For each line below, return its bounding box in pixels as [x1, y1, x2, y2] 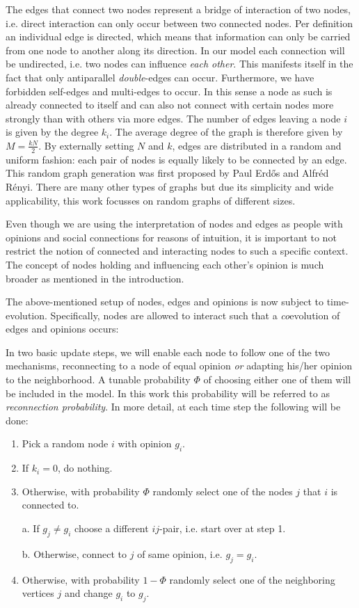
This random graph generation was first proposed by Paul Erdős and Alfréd [6, 166, 329, 180]
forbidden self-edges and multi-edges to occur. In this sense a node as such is [6, 83, 333, 98]
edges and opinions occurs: [6, 321, 119, 336]
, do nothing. [57, 461, 113, 475]
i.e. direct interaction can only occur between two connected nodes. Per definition [6, 15, 353, 30]
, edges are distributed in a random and [172, 138, 342, 152]
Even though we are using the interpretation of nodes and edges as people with [6, 216, 343, 231]
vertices [22, 586, 54, 600]
